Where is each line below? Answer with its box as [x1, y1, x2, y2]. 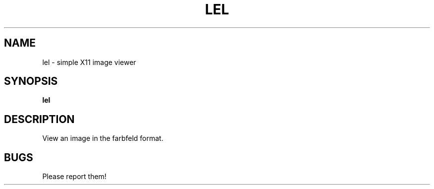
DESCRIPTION [4, 113, 75, 126]
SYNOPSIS [4, 75, 58, 88]
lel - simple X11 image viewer [42, 58, 136, 66]
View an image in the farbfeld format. [42, 134, 163, 143]
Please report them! [42, 172, 107, 181]
